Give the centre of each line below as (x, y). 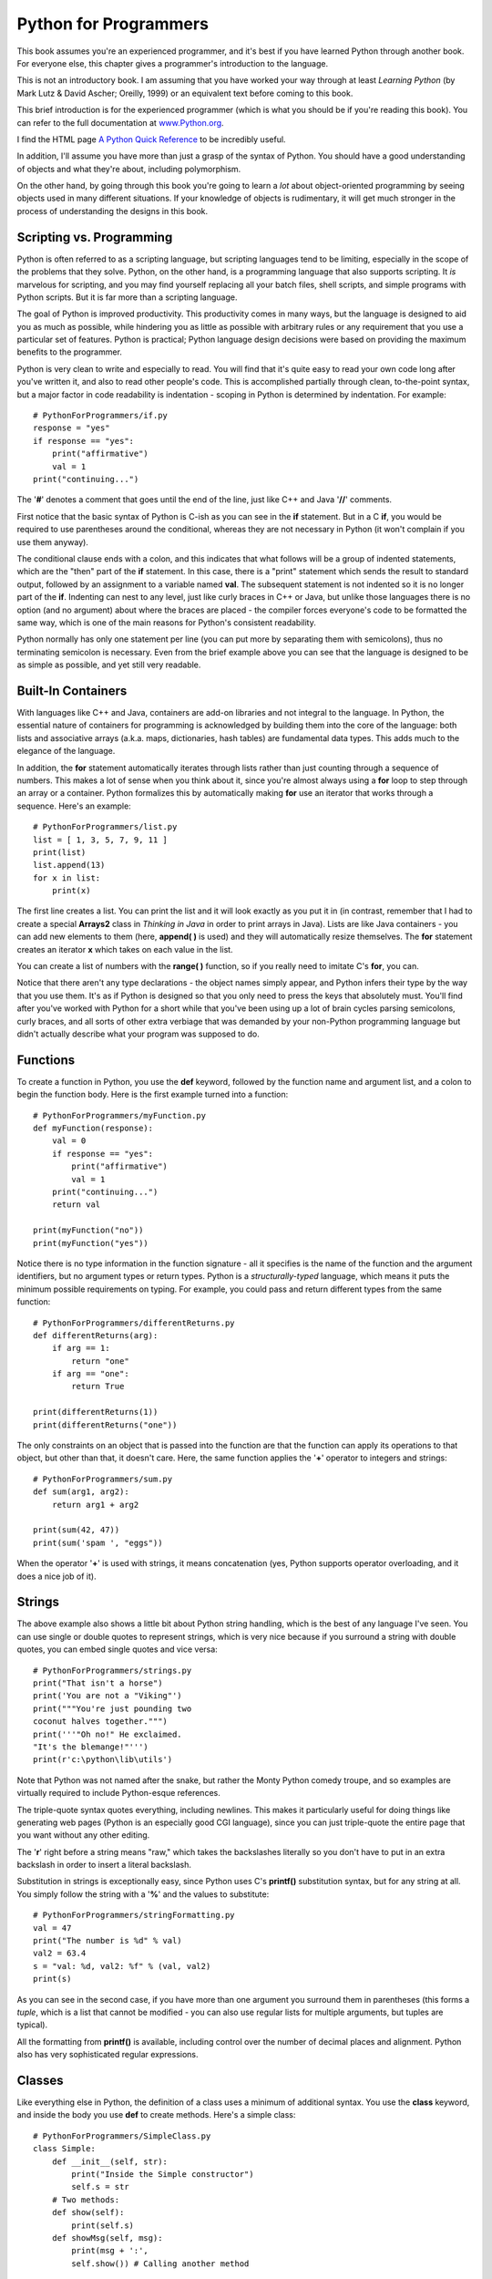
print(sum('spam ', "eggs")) (98, 1542)
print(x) (71, 891)
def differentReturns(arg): (96, 1335)
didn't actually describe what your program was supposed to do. (138, 1034)
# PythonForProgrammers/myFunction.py (120, 1115)
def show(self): (88, 2212)
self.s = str (100, 2187)
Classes (40, 2080)
